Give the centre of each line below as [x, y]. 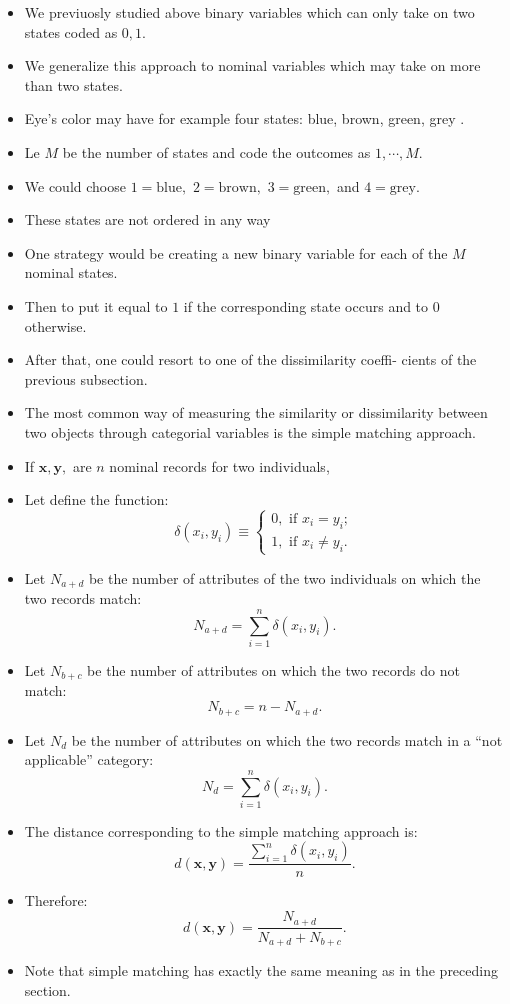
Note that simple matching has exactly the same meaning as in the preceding [261, 969]
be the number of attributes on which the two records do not [273, 670]
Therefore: [56, 900]
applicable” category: [89, 759]
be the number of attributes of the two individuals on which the [284, 577]
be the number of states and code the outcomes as [216, 151]
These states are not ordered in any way [147, 219]
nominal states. [71, 272]
